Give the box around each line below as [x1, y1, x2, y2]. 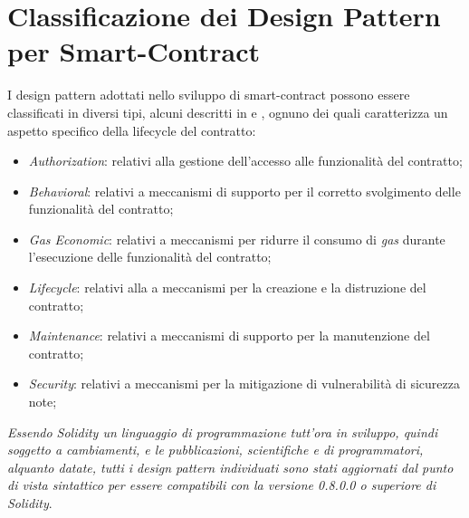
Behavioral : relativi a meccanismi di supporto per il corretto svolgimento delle [28, 181, 461, 200]
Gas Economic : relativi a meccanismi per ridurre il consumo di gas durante [28, 229, 445, 248]
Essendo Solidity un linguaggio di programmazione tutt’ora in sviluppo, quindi [7, 422, 438, 441]
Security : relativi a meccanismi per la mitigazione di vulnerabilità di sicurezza [28, 374, 460, 393]
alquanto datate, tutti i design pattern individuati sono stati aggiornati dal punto [7, 457, 454, 476]
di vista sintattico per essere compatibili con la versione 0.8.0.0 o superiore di [7, 475, 436, 494]
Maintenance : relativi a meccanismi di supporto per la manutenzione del [28, 326, 430, 345]
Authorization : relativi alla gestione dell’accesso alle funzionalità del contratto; [28, 151, 463, 170]
